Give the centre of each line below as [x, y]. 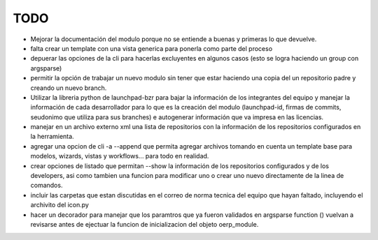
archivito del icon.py [59, 205]
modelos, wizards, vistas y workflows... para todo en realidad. [120, 156]
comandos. [47, 186]
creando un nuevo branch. [69, 88]
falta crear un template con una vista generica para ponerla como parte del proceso [152, 48]
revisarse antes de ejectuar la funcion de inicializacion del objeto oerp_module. [145, 224]
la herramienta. [52, 137]
